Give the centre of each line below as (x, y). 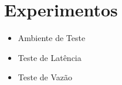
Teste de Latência (50, 57)
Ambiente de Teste (52, 38)
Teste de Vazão (45, 77)
